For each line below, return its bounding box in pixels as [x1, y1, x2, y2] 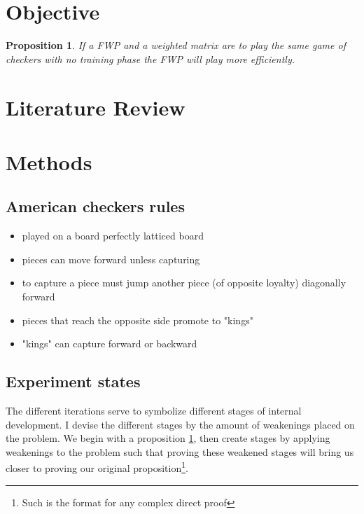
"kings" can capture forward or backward [22, 336, 197, 351]
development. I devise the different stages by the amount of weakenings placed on [6, 417, 355, 431]
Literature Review [6, 92, 185, 121]
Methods [6, 147, 92, 176]
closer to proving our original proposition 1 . [6, 459, 188, 475]
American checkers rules [6, 195, 185, 217]
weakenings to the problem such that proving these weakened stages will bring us [6, 444, 354, 459]
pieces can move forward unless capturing [22, 251, 200, 266]
